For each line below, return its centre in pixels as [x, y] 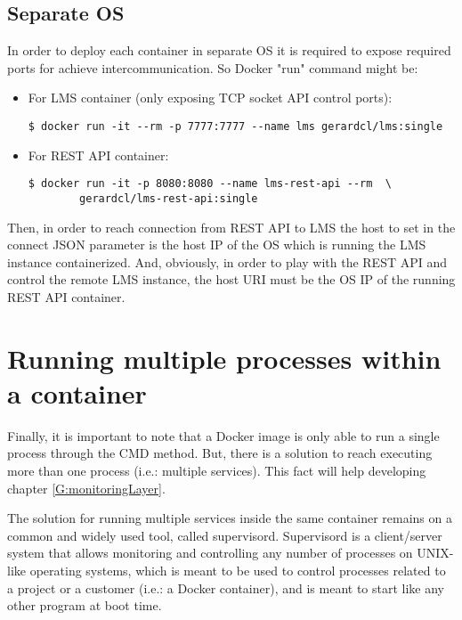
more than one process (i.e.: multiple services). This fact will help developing [217, 471]
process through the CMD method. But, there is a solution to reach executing [220, 453]
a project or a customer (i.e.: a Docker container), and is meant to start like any [226, 587]
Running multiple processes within [224, 358]
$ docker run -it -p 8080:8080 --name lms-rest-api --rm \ [210, 184]
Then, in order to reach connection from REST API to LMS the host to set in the [231, 227]
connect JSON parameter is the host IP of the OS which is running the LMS [217, 245]
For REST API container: [98, 155]
